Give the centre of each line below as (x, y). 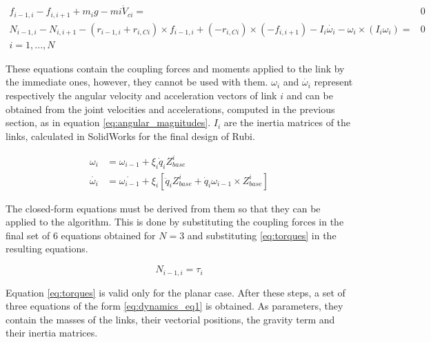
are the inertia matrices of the (287, 122)
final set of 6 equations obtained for (81, 235)
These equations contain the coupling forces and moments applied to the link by (175, 68)
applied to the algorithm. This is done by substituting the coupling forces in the (175, 222)
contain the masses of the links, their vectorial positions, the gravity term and (170, 319)
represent (333, 82)
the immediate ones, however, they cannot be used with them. (137, 82)
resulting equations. (47, 249)
